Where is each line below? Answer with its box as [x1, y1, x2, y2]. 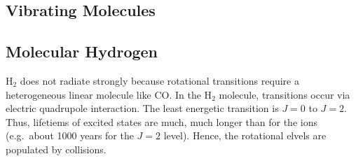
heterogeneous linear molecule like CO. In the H [6, 87, 212, 101]
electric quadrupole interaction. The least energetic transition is [6, 101, 279, 115]
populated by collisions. [6, 141, 107, 156]
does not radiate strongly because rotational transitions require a [20, 73, 299, 87]
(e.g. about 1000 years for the [6, 128, 134, 143]
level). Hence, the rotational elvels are [163, 128, 327, 143]
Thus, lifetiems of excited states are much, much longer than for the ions [6, 114, 317, 129]
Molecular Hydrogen [6, 41, 158, 62]
